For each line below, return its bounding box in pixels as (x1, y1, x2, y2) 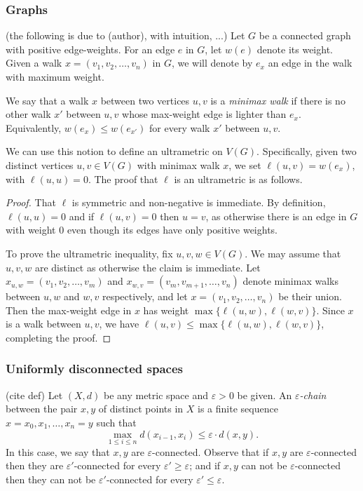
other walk (6, 107, 51, 121)
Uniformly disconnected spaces (6, 360, 183, 377)
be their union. (278, 289, 342, 304)
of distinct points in (98, 401, 184, 416)
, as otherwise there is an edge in (205, 208, 347, 223)
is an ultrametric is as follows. (174, 171, 303, 186)
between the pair (6, 401, 78, 416)
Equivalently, (6, 120, 62, 135)
